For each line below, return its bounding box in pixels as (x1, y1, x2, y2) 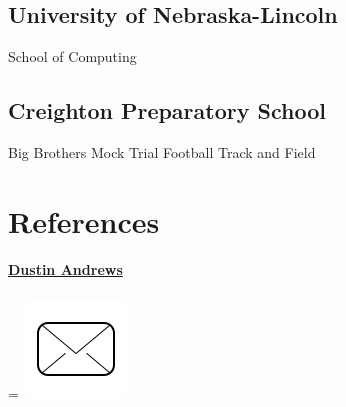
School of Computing (8, 46, 137, 67)
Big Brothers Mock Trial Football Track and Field (8, 142, 316, 162)
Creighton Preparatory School (8, 95, 326, 126)
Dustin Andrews (8, 258, 123, 279)
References (8, 200, 160, 241)
